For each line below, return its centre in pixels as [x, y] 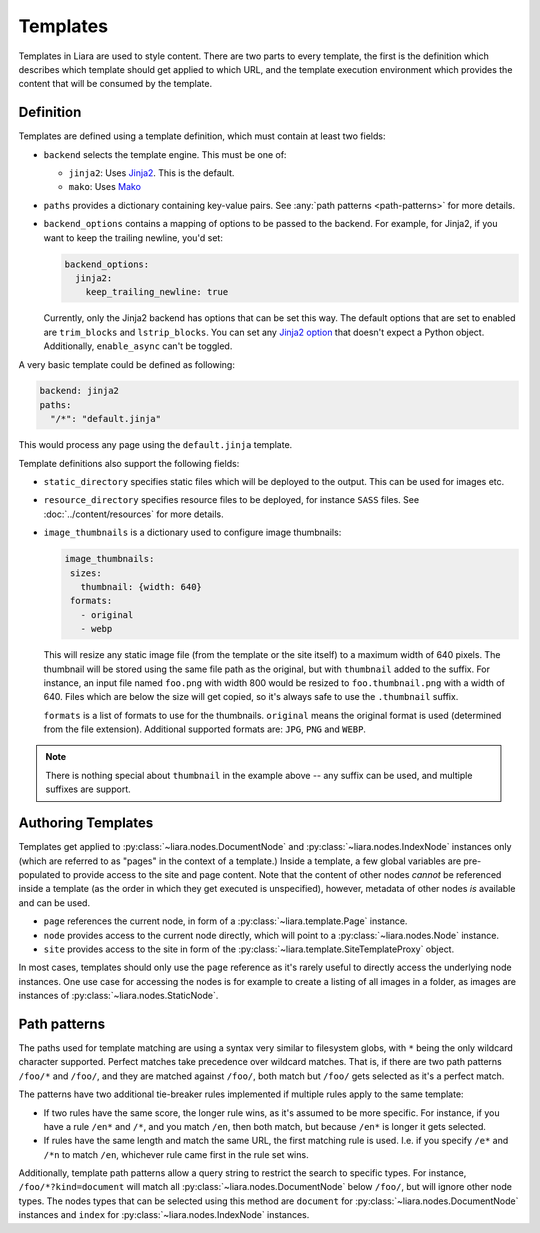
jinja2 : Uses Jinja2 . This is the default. [151, 173]
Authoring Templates [86, 823]
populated [39, 874]
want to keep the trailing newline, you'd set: [133, 237]
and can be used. [54, 902]
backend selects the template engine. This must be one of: [165, 154]
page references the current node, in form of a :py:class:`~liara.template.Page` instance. [225, 921]
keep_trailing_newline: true [157, 292]
